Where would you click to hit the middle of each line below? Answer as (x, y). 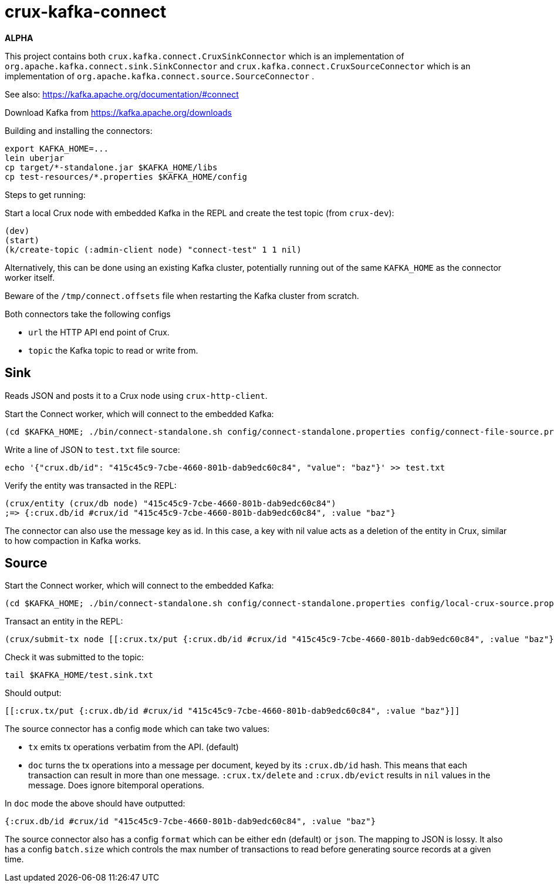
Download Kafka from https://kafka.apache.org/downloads (118, 112)
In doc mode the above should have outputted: (95, 804)
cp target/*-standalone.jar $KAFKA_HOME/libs (111, 167)
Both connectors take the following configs (88, 314)
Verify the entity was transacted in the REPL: (91, 485)
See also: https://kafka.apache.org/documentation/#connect (122, 94)
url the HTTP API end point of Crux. (99, 332)
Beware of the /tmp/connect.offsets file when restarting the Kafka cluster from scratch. (182, 295)
